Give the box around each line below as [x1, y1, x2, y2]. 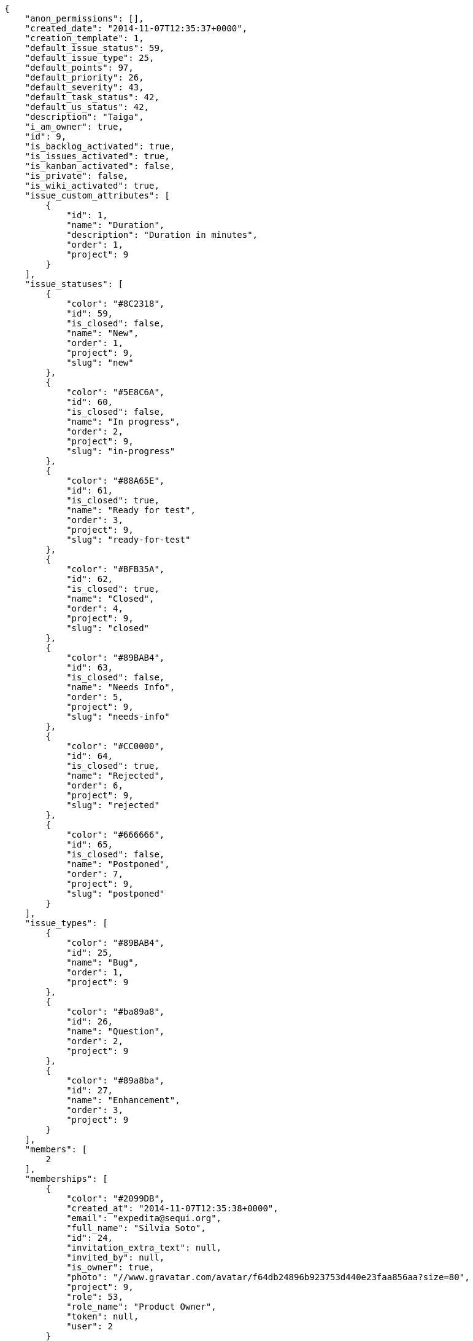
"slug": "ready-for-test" [66, 535, 191, 545]
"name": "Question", [66, 1026, 165, 1036]
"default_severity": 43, [25, 82, 144, 92]
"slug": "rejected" [66, 800, 160, 810]
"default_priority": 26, [25, 73, 144, 82]
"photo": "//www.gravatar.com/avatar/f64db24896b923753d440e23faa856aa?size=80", [66, 1272, 470, 1282]
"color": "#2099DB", [66, 1194, 165, 1203]
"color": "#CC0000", [66, 741, 165, 751]
